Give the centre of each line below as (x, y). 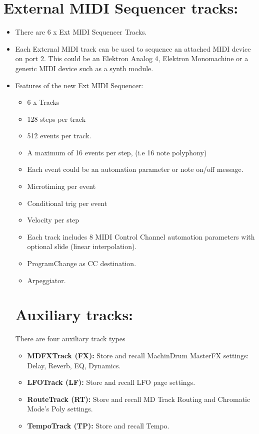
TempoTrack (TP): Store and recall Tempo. (98, 425)
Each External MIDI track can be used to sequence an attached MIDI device (133, 48)
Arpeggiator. (46, 280)
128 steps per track (56, 119)
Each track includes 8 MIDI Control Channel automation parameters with (141, 236)
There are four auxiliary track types (70, 339)
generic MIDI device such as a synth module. (84, 68)
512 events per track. (59, 136)
